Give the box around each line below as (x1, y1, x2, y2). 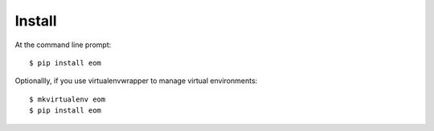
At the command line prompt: (14, 40, 112, 50)
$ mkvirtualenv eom (29, 94, 106, 104)
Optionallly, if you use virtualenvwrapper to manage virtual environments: (14, 76, 258, 85)
